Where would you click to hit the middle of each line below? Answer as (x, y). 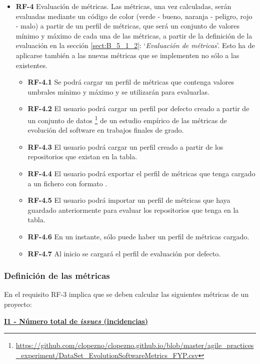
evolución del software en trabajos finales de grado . (106, 130)
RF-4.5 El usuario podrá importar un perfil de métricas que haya (129, 200)
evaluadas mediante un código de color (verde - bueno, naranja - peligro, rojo (134, 16)
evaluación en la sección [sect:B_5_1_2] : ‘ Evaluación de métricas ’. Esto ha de (135, 45)
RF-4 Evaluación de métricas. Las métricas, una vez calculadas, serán (123, 6)
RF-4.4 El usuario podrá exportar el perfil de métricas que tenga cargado (141, 173)
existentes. (31, 65)
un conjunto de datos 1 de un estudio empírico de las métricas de (127, 119)
